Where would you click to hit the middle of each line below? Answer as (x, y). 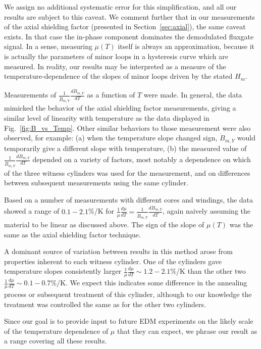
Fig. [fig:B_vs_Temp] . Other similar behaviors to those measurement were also (127, 128)
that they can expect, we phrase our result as (187, 331)
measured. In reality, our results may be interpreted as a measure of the (115, 66)
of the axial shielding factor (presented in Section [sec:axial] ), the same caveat (125, 27)
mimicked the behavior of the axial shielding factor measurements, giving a (120, 108)
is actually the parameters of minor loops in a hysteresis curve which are (116, 56)
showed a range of (32, 211)
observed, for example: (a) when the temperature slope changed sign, (111, 138)
